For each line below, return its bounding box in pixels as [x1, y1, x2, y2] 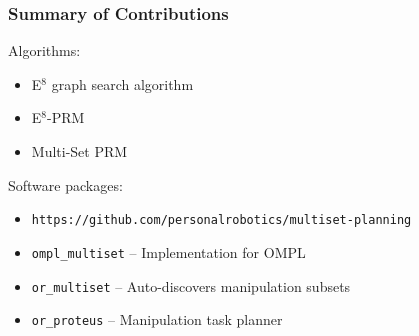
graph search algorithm [51, 73, 194, 94]
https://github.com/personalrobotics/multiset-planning [31, 213, 412, 228]
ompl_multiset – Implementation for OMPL [31, 241, 306, 262]
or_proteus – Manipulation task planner [31, 309, 283, 330]
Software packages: [8, 174, 123, 195]
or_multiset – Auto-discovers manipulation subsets [31, 275, 351, 296]
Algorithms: [8, 40, 81, 61]
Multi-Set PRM [31, 141, 128, 161]
